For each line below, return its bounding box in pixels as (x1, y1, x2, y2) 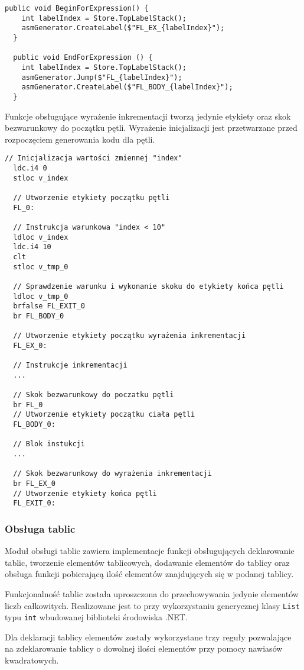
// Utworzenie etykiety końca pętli (13, 489, 157, 498)
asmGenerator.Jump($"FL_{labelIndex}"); (21, 73, 182, 82)
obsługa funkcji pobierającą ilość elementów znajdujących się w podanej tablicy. (5, 568, 294, 580)
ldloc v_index (13, 233, 68, 241)
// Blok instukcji (13, 440, 86, 449)
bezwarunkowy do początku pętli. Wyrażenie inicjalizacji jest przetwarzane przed (5, 121, 298, 134)
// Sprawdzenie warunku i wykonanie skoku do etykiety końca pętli (13, 282, 284, 291)
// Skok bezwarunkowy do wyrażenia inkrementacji (13, 469, 212, 478)
